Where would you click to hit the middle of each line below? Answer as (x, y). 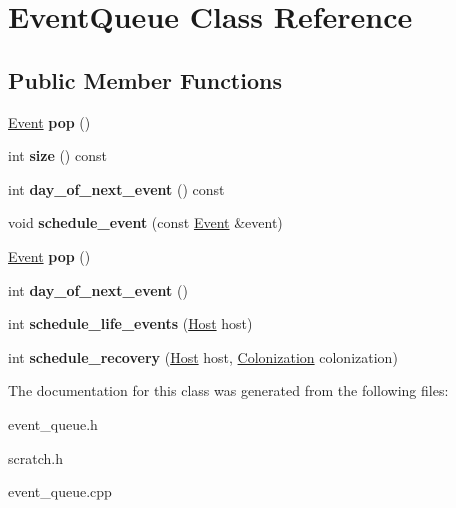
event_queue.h (53, 423)
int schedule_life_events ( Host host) (130, 323)
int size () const (57, 155)
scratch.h (35, 457)
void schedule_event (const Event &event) (145, 222)
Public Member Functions (145, 79)
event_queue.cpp (60, 491)
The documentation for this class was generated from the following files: (228, 390)
